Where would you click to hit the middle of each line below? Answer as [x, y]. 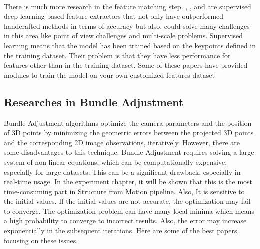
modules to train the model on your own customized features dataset [109, 75]
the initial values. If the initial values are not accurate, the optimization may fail [127, 201]
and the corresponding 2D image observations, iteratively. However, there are [122, 142]
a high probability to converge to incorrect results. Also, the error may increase [125, 221]
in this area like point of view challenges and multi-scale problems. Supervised [124, 36]
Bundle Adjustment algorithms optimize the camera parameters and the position [128, 123]
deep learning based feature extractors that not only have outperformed [114, 16]
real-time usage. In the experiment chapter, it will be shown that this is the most [128, 182]
